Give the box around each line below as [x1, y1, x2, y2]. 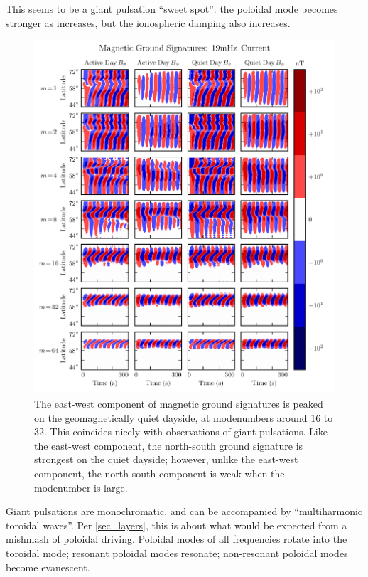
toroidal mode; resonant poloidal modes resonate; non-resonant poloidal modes [6, 545, 348, 560]
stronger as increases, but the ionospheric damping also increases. [6, 15, 291, 30]
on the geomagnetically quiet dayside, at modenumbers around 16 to [34, 410, 333, 425]
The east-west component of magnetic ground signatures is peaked [34, 396, 323, 411]
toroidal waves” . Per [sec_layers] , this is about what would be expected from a [6, 517, 347, 532]
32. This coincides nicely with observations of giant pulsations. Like [34, 424, 328, 439]
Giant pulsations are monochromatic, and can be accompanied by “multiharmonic [6, 504, 363, 519]
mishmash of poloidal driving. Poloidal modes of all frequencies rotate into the [6, 531, 347, 546]
